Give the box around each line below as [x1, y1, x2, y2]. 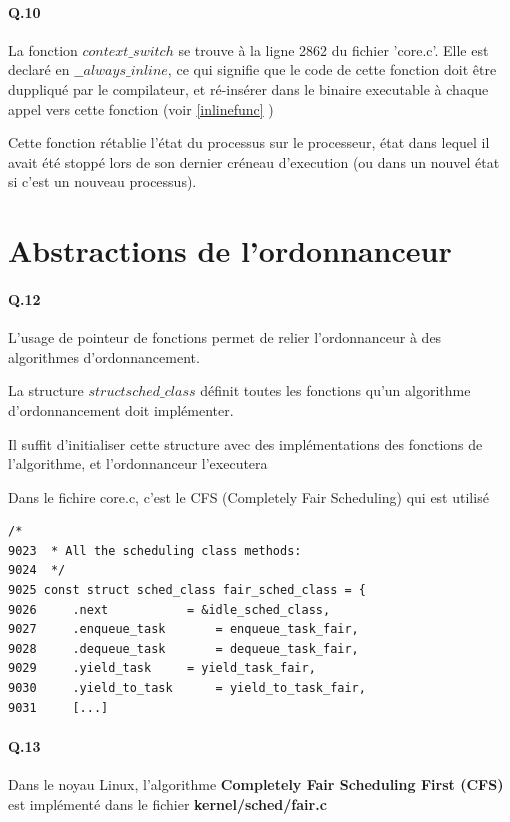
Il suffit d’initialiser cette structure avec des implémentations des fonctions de [8, 433, 483, 454]
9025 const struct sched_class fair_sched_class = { [8, 583, 366, 598]
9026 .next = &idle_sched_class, [8, 602, 331, 617]
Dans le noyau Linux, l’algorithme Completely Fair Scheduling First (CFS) [8, 774, 504, 795]
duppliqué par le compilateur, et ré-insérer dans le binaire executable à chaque [8, 78, 489, 99]
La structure [8, 380, 84, 401]
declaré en [8, 59, 70, 80]
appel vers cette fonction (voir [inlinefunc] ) [8, 98, 274, 119]
